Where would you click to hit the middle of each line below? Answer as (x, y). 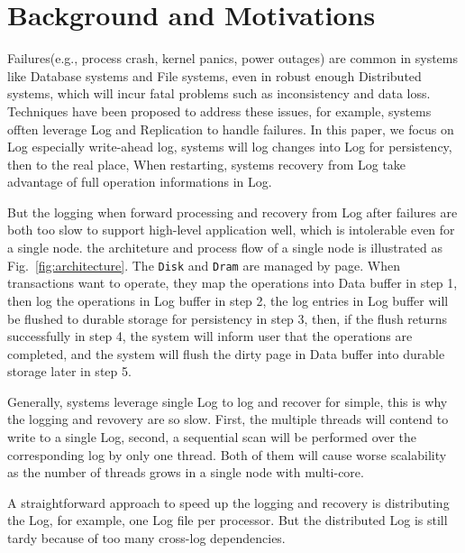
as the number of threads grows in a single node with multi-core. (186, 472)
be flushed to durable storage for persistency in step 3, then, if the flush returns (228, 318)
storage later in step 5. (69, 371)
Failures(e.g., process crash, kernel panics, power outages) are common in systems (233, 58)
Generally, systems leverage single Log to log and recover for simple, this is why (228, 401)
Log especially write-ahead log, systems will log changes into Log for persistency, (230, 147)
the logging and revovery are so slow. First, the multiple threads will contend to (228, 419)
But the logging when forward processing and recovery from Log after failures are (232, 212)
